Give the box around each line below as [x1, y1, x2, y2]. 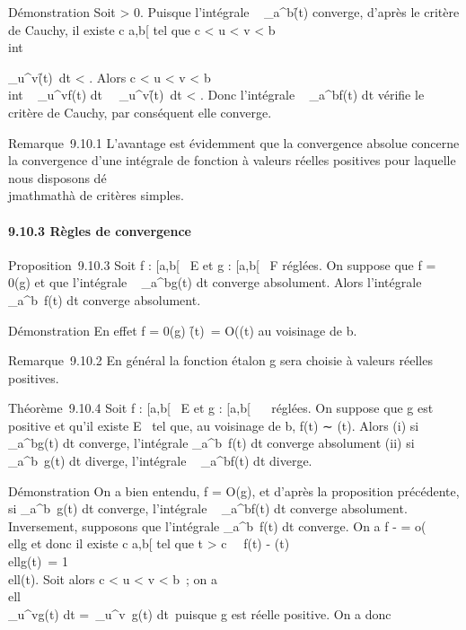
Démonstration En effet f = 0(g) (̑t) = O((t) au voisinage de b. [8, 320, 357, 339]
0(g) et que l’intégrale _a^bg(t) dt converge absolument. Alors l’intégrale [8, 273, 422, 292]
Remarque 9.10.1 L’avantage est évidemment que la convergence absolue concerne [8, 133, 460, 152]
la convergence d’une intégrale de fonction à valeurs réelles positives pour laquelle [8, 151, 456, 170]
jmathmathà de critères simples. [8, 186, 184, 205]
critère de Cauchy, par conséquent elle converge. [8, 102, 272, 121]
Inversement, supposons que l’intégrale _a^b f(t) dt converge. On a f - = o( [8, 516, 426, 535]
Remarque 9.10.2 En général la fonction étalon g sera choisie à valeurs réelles [8, 351, 433, 370]
